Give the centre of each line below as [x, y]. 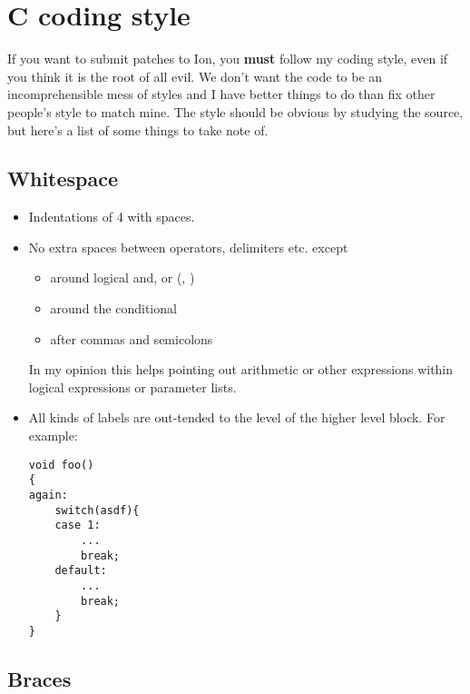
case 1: [78, 525]
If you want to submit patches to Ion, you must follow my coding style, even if [228, 59]
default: [81, 571]
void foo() [61, 465]
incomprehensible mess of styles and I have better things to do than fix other [221, 94]
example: [53, 436]
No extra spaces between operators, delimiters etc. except [188, 247]
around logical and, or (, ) [122, 278]
